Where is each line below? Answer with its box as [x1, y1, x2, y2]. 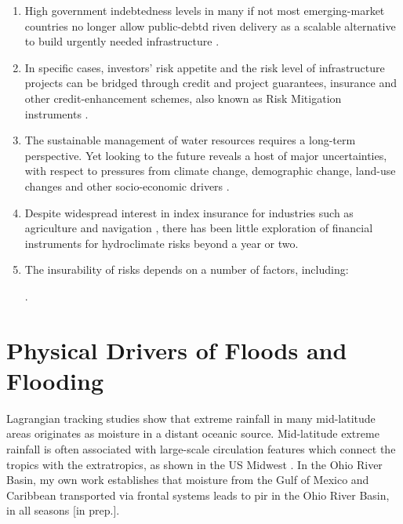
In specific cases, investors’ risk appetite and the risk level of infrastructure [24, 59, 385, 75]
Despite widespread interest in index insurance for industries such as [24, 204, 354, 220]
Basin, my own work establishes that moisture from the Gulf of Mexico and [6, 471, 369, 488]
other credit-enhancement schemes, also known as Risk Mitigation [24, 89, 342, 106]
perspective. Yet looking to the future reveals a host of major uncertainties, [24, 147, 387, 163]
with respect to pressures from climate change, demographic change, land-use [24, 162, 396, 179]
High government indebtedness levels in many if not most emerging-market [24, 2, 385, 18]
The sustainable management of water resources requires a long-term [24, 132, 356, 148]
